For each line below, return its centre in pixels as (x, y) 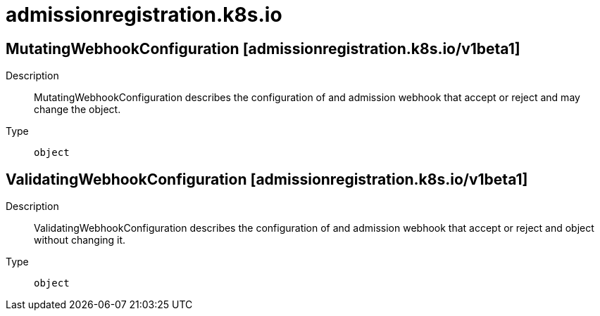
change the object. (77, 110)
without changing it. (80, 240)
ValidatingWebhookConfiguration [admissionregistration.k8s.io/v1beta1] (267, 179)
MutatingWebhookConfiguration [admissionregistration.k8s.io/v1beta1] (263, 48)
